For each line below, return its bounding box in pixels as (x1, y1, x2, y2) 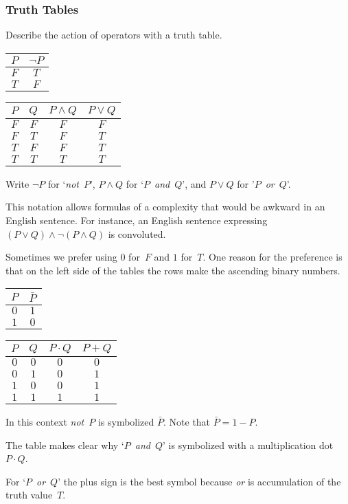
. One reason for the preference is (202, 250, 343, 264)
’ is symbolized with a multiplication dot (163, 437, 334, 452)
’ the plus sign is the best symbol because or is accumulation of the (58, 474, 341, 488)
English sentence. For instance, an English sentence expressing (5, 213, 268, 227)
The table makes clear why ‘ (5, 437, 124, 452)
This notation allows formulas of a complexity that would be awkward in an (5, 199, 325, 214)
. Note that (163, 414, 211, 428)
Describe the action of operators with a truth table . (5, 28, 222, 42)
